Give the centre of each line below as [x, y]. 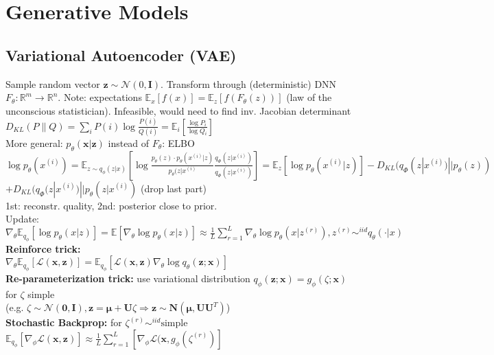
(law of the [309, 97]
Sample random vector [53, 83]
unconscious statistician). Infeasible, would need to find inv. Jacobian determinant [178, 110]
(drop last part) [174, 188]
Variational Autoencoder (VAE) [121, 55]
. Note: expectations [100, 97]
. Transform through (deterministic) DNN [249, 83]
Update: [23, 219]
